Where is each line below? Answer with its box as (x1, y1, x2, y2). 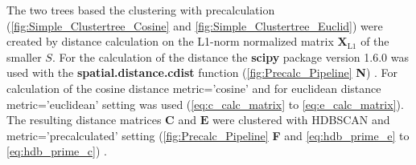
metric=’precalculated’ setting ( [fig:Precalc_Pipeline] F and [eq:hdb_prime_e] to (6, 127, 410, 143)
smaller (6, 48, 42, 65)
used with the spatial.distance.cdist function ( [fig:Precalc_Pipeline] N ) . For (6, 64, 398, 81)
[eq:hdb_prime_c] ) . (6, 143, 107, 159)
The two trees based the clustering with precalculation (6, 2, 275, 18)
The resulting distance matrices (6, 111, 162, 128)
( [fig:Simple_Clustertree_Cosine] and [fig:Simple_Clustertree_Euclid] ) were (6, 17, 383, 34)
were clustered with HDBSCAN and (212, 111, 390, 128)
